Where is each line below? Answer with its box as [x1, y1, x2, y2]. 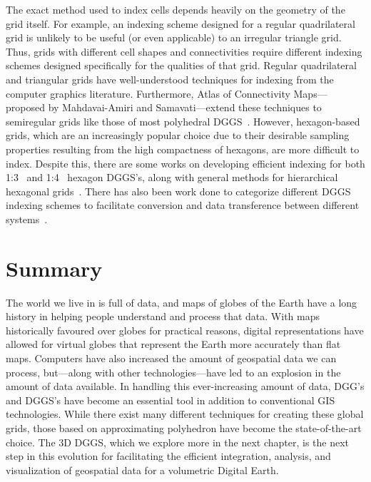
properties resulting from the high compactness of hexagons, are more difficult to [6, 141, 360, 156]
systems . [6, 211, 48, 226]
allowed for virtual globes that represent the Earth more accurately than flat [6, 337, 341, 352]
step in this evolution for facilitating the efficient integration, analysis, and [6, 448, 331, 463]
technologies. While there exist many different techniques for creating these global [6, 406, 364, 421]
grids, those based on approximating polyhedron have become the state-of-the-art [6, 420, 362, 435]
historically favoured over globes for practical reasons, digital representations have [6, 322, 364, 337]
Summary [6, 253, 103, 282]
